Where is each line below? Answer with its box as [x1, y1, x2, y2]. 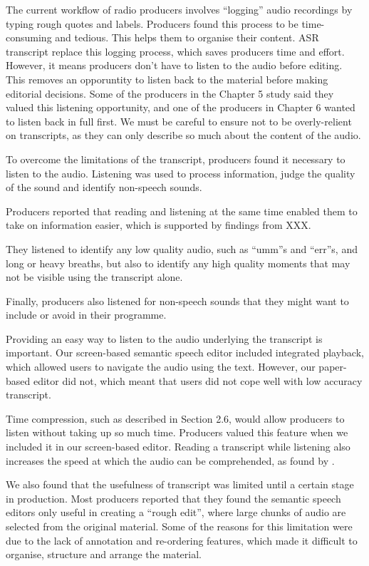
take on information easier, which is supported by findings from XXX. [6, 217, 311, 232]
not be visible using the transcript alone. [6, 269, 183, 284]
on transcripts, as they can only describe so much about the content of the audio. [6, 128, 361, 143]
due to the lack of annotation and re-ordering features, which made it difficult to [6, 532, 358, 547]
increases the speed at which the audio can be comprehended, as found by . [6, 453, 335, 468]
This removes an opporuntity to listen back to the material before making [6, 71, 328, 86]
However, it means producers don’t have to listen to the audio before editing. [6, 58, 343, 73]
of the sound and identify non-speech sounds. [6, 180, 202, 195]
